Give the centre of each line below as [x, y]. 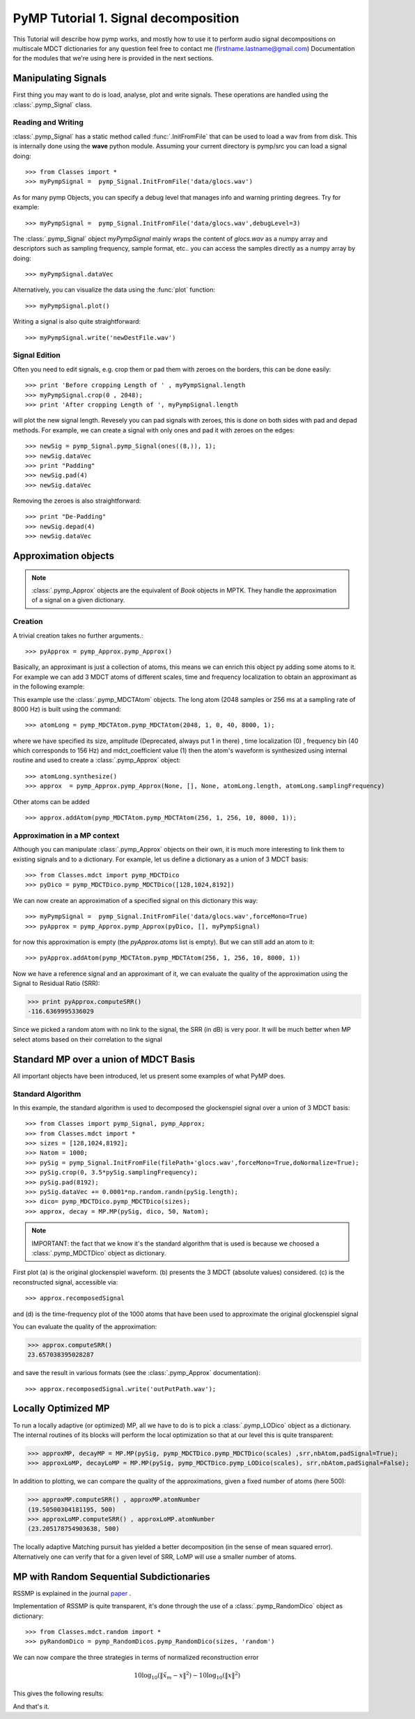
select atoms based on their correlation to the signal [88, 1039]
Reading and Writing [48, 123]
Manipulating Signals [60, 78]
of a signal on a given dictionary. [78, 600]
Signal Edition [37, 355]
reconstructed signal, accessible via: [65, 1282]
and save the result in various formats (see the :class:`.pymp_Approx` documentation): [136, 1373]
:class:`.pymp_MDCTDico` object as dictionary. [99, 1253]
